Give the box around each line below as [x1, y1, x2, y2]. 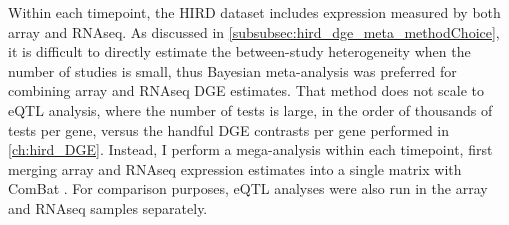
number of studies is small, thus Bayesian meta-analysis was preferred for [8, 60, 457, 81]
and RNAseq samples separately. [8, 197, 208, 218]
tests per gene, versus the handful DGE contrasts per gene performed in [8, 119, 450, 140]
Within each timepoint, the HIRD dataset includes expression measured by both [8, 2, 501, 22]
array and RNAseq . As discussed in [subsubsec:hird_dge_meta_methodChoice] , [8, 21, 500, 42]
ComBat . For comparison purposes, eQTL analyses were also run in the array [8, 178, 488, 199]
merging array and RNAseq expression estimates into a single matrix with [8, 158, 462, 179]
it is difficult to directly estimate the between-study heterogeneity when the [8, 41, 471, 62]
